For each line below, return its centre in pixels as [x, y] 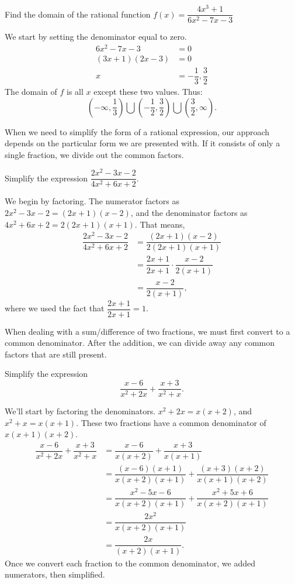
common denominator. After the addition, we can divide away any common [140, 343]
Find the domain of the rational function [78, 14]
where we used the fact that [55, 308]
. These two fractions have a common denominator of [171, 422]
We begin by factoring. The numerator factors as [92, 201]
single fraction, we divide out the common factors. [94, 154]
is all [75, 91]
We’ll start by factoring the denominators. [80, 411]
